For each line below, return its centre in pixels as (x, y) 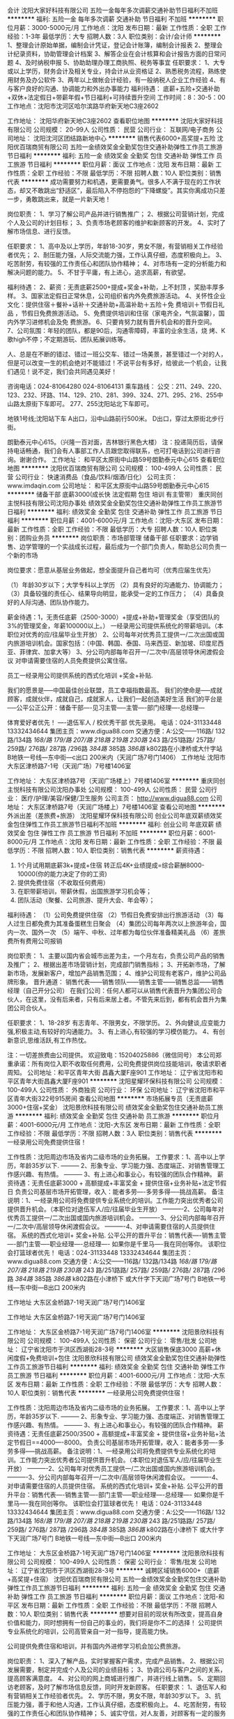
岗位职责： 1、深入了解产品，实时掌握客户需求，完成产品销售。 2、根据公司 (116, 1661)
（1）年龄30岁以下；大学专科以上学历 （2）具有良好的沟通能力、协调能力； (116, 585)
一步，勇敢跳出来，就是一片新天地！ (59, 199)
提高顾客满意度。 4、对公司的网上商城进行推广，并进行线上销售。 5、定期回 (117, 1678)
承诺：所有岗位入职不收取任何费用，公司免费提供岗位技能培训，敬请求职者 (120, 1064)
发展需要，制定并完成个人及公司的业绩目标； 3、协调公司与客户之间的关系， (117, 1670)
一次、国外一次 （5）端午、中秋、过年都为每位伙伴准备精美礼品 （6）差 (116, 932)
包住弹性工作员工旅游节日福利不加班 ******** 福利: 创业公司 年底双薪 (114, 824)
